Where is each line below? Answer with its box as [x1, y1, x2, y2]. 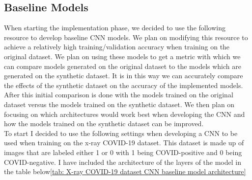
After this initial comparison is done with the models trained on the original [4, 90, 233, 100]
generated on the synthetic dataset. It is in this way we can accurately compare [4, 70, 243, 81]
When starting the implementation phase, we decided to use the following [4, 22, 225, 33]
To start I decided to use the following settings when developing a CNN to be [4, 128, 238, 138]
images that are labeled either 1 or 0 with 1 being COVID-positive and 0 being [4, 147, 242, 157]
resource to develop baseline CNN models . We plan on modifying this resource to [4, 32, 248, 42]
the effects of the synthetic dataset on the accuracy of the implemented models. [4, 80, 243, 90]
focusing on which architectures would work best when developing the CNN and [4, 109, 245, 119]
